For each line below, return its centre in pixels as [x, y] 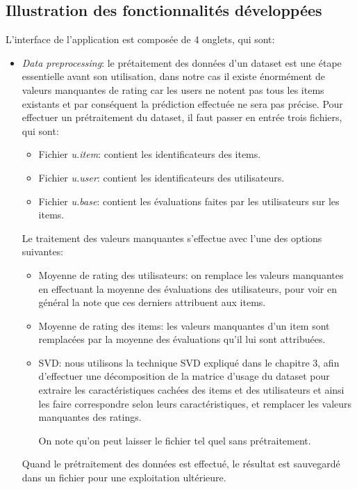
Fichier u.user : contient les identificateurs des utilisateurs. [161, 177]
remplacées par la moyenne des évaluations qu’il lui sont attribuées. [182, 339]
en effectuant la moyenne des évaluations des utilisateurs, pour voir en [188, 288]
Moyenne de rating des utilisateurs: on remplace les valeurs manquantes [191, 274]
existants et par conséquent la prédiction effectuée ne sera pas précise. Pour [182, 103]
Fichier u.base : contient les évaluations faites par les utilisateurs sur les [189, 201]
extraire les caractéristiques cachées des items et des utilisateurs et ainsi [191, 390]
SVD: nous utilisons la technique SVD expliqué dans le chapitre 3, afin [189, 362]
